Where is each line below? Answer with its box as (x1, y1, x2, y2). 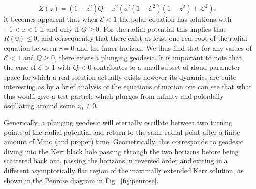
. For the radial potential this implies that (99, 23, 226, 33)
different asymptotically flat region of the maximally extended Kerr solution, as (4, 165, 244, 175)
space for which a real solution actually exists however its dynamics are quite (4, 71, 236, 82)
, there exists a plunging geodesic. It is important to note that (54, 52, 242, 63)
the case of (4, 62, 36, 72)
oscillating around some (4, 100, 75, 111)
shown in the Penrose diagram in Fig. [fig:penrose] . (4, 175, 159, 185)
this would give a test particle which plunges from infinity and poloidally (4, 91, 224, 101)
